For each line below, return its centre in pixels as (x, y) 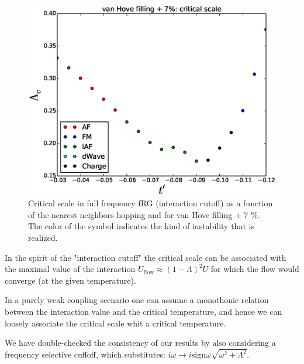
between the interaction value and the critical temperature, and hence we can (144, 311)
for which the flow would (255, 269)
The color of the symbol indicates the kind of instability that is (141, 226)
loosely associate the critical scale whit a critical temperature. (115, 323)
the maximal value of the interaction (70, 269)
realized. (43, 237)
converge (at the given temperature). (70, 280)
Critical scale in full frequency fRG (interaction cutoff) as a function (151, 203)
